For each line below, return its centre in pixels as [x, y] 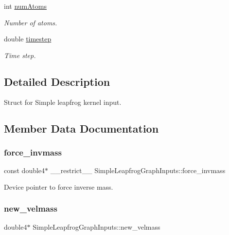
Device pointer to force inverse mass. [59, 186]
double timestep [28, 39]
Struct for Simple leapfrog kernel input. [63, 102]
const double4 [25, 170]
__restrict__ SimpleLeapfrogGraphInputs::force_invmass [138, 170]
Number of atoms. [31, 22]
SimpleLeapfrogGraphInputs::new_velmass [97, 226]
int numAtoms [25, 6]
